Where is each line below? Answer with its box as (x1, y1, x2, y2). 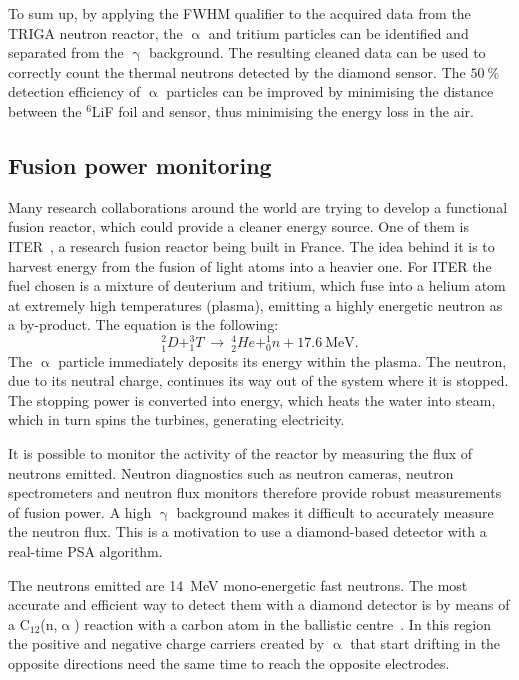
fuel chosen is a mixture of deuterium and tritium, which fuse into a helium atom (8, 275, 506, 296)
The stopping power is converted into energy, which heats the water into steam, (8, 389, 496, 410)
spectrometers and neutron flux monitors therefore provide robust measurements (8, 482, 502, 503)
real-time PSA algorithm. (8, 540, 163, 561)
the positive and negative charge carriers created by (8, 633, 325, 654)
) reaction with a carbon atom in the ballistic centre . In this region (74, 613, 492, 634)
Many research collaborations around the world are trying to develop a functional (8, 196, 508, 217)
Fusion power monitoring (8, 149, 272, 180)
